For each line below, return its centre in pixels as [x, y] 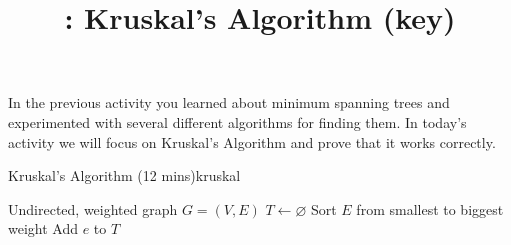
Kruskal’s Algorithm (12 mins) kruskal [124, 175]
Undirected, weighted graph [93, 208]
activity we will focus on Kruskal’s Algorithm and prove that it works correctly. [252, 141]
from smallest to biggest [430, 208]
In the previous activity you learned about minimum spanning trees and [229, 102]
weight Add [43, 228]
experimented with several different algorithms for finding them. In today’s [237, 121]
